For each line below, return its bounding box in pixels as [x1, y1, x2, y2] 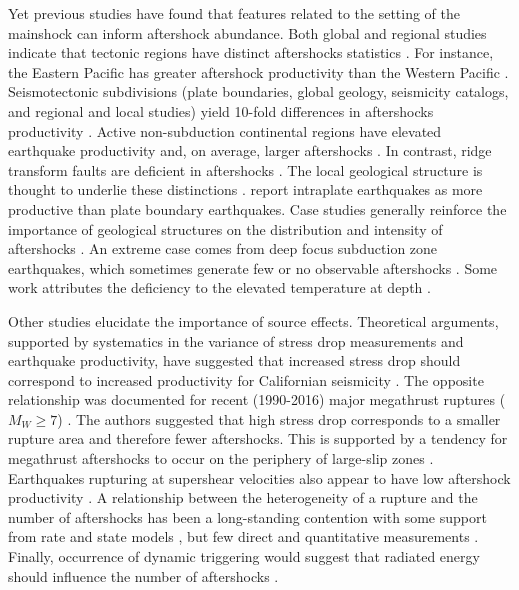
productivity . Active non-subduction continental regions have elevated [8, 120, 442, 141]
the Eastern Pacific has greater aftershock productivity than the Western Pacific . [8, 61, 509, 82]
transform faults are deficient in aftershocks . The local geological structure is [8, 159, 483, 180]
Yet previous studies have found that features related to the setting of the [8, 3, 461, 23]
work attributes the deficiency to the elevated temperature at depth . [8, 277, 431, 298]
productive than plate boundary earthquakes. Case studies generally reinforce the [8, 198, 507, 219]
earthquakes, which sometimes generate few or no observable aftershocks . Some [8, 257, 498, 278]
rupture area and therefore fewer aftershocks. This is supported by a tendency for [8, 428, 508, 449]
